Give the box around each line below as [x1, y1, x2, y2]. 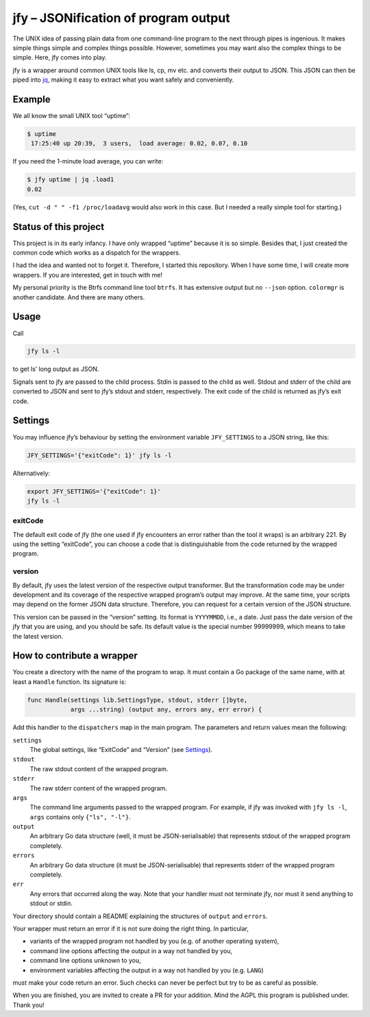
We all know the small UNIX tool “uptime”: [12, 112, 130, 120]
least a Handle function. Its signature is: [12, 677, 127, 686]
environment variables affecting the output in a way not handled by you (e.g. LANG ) [29, 965, 264, 974]
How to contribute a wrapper [12, 650, 138, 662]
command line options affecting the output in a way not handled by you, [29, 946, 233, 955]
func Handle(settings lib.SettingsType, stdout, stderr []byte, [27, 696, 248, 704]
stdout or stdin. [29, 900, 73, 908]
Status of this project [12, 220, 105, 233]
